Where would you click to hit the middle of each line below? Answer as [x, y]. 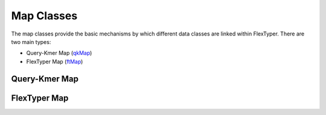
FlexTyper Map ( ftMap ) [55, 61]
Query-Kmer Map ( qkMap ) [59, 53]
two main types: [31, 42]
